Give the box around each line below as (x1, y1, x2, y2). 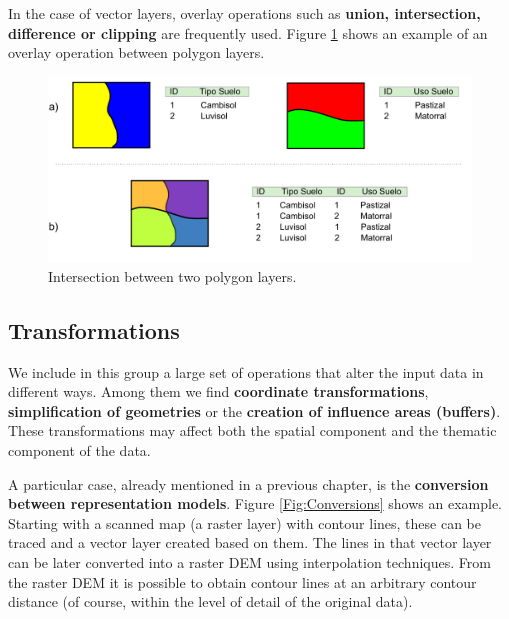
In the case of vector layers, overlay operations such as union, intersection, (8, 3, 481, 23)
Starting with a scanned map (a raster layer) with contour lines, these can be (8, 512, 481, 533)
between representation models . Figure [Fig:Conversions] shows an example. (8, 493, 502, 514)
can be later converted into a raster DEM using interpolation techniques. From (8, 552, 491, 573)
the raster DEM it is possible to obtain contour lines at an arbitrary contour (8, 571, 477, 592)
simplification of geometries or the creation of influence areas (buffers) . (8, 400, 501, 421)
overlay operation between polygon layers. (8, 42, 265, 63)
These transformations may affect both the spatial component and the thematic (8, 420, 497, 441)
